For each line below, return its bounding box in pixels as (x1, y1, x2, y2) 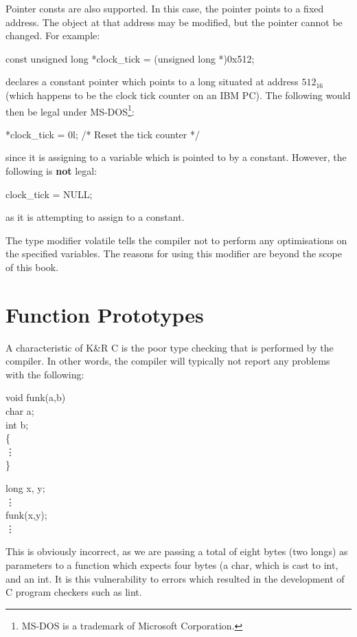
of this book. (5, 259, 59, 274)
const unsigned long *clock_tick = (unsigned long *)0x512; (5, 51, 255, 65)
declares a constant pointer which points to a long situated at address (5, 74, 299, 89)
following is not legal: (5, 164, 97, 177)
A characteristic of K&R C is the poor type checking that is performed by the (5, 340, 334, 354)
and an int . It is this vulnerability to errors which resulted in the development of (5, 571, 345, 585)
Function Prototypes (5, 300, 204, 328)
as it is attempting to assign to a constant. (5, 210, 185, 224)
